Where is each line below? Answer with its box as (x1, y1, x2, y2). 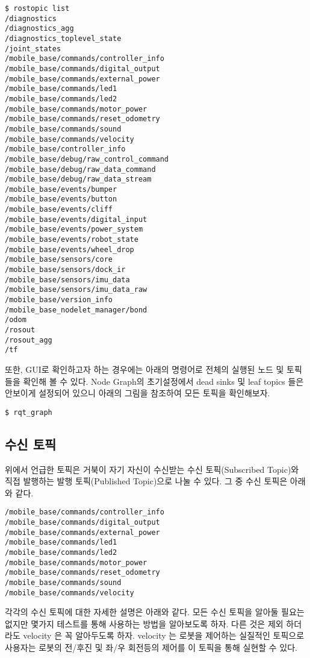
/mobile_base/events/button (5, 195, 117, 204)
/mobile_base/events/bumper (5, 185, 117, 194)
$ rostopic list (5, 4, 70, 13)
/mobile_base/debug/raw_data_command (5, 165, 156, 174)
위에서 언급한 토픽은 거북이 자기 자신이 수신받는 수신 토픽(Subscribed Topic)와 (5, 463, 299, 475)
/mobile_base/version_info (5, 296, 113, 305)
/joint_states (5, 44, 61, 53)
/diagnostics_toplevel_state (5, 34, 122, 43)
